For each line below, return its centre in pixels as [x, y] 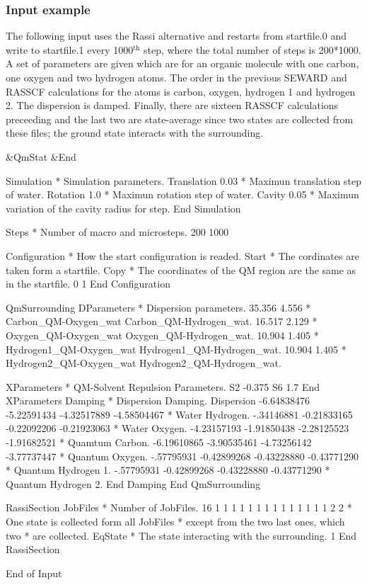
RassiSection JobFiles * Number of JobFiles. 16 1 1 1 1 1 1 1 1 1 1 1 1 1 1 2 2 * [179, 507]
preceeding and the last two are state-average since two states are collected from [180, 119]
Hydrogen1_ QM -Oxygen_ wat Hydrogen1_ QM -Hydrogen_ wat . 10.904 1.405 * [176, 349]
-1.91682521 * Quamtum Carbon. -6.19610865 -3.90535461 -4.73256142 [159, 442]
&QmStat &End [41, 156]
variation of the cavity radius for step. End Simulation [123, 208]
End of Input [34, 573]
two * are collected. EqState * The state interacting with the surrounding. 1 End [181, 535]
